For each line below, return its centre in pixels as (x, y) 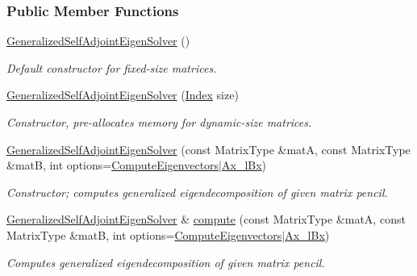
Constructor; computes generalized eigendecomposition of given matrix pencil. (197, 192)
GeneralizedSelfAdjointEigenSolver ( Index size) (123, 95)
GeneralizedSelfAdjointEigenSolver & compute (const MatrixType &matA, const (206, 219)
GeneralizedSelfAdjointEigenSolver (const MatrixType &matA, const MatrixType (208, 149)
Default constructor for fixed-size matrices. (112, 67)
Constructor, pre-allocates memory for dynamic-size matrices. (159, 122)
